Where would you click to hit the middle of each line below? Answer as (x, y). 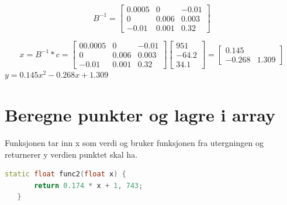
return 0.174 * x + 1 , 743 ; (89, 185)
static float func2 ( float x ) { (65, 174)
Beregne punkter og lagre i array (140, 114)
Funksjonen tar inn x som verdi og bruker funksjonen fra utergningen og (134, 142)
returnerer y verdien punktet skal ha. (71, 154)
